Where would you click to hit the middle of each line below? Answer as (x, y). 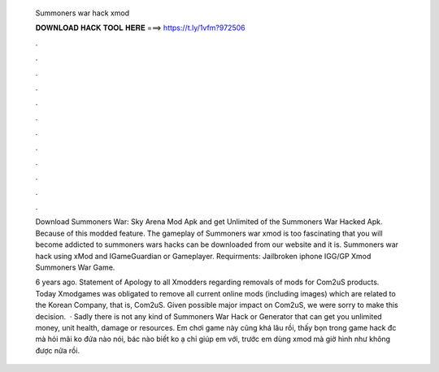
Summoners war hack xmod (83, 13)
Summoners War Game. (75, 267)
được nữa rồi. (58, 350)
